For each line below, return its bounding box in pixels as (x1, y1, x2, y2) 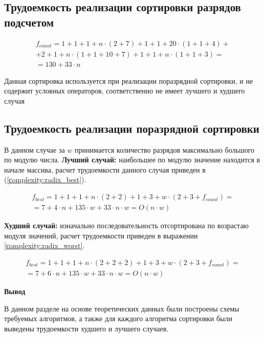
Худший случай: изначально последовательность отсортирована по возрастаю (4, 220, 249, 231)
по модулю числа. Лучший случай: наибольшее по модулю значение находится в (4, 154, 260, 165)
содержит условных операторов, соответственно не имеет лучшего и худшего (4, 85, 245, 96)
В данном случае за (4, 144, 65, 155)
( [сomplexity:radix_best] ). (4, 174, 86, 185)
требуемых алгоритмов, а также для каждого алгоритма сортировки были (4, 313, 232, 324)
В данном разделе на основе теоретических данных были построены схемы (4, 303, 239, 314)
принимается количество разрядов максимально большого (75, 144, 255, 155)
